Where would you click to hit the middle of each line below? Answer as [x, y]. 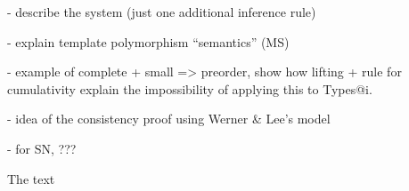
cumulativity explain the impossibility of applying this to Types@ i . [190, 88]
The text [31, 178]
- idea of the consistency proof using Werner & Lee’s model [169, 119]
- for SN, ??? [42, 148]
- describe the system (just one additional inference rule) [162, 12]
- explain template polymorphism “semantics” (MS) [148, 41]
